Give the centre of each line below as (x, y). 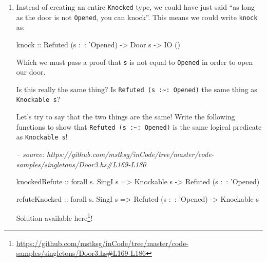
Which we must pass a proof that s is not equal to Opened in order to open (135, 62)
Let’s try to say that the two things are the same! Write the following (126, 117)
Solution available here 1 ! (54, 217)
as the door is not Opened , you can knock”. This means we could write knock (137, 17)
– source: (30, 154)
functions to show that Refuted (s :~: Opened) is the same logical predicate (139, 126)
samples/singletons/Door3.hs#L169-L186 (81, 253)
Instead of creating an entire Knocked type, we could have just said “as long (136, 7)
